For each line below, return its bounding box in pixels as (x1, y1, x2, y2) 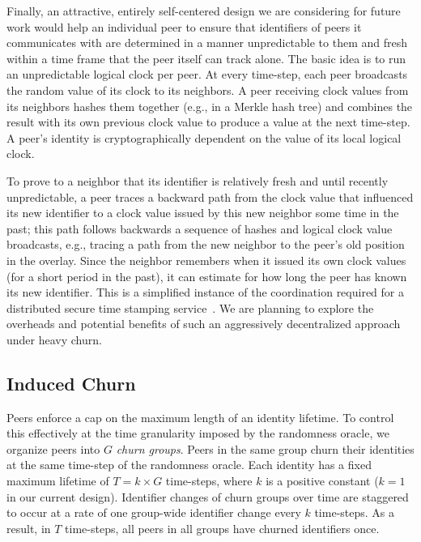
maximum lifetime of (6, 472, 109, 489)
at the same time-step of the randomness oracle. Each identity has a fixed (6, 456, 372, 473)
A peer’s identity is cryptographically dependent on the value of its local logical (6, 129, 402, 146)
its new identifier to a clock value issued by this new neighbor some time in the (6, 204, 399, 221)
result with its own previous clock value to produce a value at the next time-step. (6, 113, 410, 130)
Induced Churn (6, 370, 136, 395)
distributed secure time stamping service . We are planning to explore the (6, 299, 374, 316)
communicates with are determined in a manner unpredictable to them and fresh (6, 34, 408, 51)
